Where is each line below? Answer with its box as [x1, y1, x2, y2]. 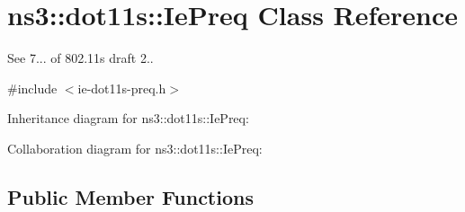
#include [7, 78, 58, 97]
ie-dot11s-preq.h [77, 78, 166, 97]
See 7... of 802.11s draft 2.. [7, 49, 154, 67]
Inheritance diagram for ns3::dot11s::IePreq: [7, 109, 249, 128]
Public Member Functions [7, 182, 254, 210]
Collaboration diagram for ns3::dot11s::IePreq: [7, 138, 263, 157]
